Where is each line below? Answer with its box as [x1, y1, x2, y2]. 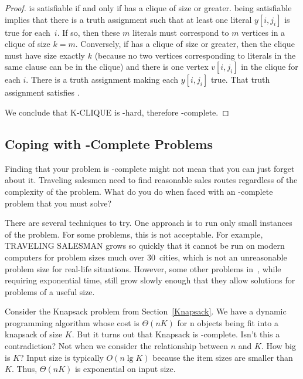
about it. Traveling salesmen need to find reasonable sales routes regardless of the [5, 174, 298, 186]
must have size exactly [5, 49, 86, 61]
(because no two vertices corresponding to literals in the [94, 49, 296, 61]
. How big [261, 340, 296, 352]
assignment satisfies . [5, 86, 80, 99]
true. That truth [210, 73, 270, 86]
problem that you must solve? [5, 197, 112, 209]
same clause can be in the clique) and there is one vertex [5, 60, 209, 73]
